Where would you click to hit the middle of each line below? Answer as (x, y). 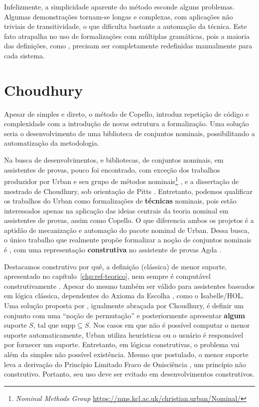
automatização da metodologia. (52, 143)
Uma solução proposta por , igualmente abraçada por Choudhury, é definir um (124, 305)
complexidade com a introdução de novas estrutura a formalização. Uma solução (127, 123)
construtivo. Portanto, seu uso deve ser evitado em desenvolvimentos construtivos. (129, 374)
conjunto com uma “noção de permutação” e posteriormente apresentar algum (125, 315)
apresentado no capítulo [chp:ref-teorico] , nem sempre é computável (107, 276)
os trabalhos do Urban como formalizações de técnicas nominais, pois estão (120, 201)
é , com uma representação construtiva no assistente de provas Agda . (113, 250)
